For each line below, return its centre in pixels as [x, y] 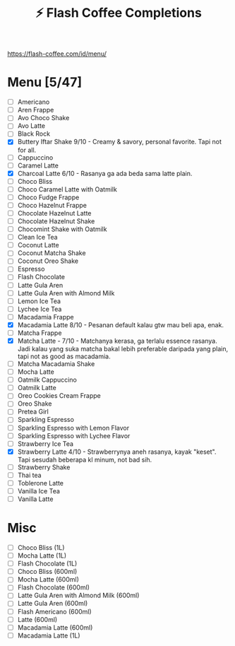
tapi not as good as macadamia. [64, 356]
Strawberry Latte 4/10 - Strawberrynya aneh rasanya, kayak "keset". [117, 452]
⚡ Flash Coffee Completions [119, 13]
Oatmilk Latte [37, 388]
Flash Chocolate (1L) [47, 564]
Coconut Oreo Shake [48, 261]
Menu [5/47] [45, 82]
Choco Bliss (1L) [41, 547]
